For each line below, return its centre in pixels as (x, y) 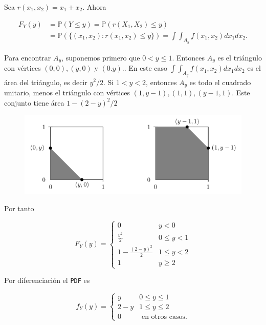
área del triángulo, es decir (46, 82)
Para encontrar (28, 57)
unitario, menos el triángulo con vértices (67, 92)
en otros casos (163, 317)
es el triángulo (240, 57)
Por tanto (19, 208)
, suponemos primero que (101, 57)
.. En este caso (145, 68)
